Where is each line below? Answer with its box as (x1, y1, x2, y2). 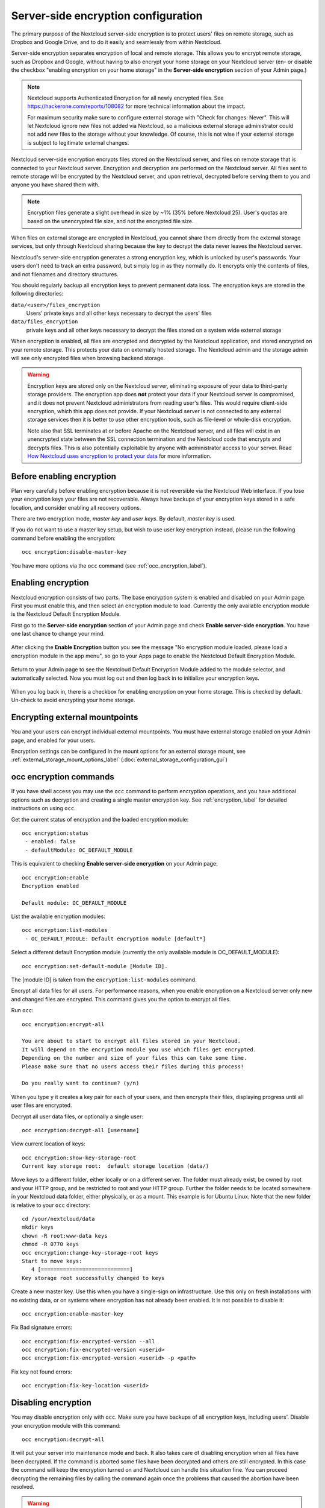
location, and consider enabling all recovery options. (11, 504, 141, 511)
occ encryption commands (11, 772, 114, 782)
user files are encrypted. (11, 1101, 72, 1109)
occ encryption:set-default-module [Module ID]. (22, 963, 168, 969)
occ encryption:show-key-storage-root (22, 1154, 137, 1161)
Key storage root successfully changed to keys (22, 1275, 165, 1281)
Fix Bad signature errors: (11, 1324, 73, 1331)
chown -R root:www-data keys (22, 1232, 108, 1239)
